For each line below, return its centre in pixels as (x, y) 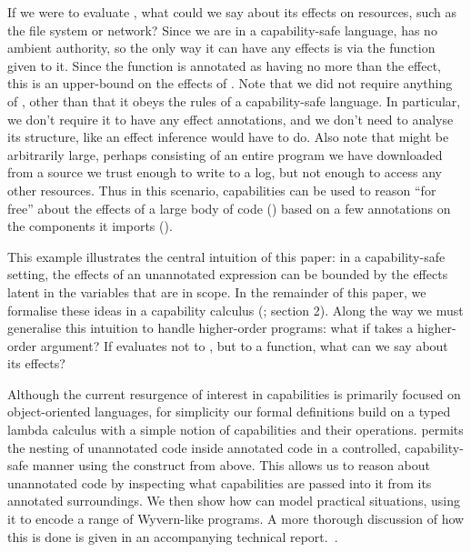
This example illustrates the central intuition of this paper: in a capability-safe (226, 256)
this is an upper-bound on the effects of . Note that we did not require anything (230, 83)
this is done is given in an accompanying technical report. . (173, 536)
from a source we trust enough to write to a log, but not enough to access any (225, 172)
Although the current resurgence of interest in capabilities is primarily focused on (234, 393)
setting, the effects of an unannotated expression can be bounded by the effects (228, 274)
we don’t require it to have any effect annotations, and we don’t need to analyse (230, 119)
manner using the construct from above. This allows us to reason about (231, 465)
